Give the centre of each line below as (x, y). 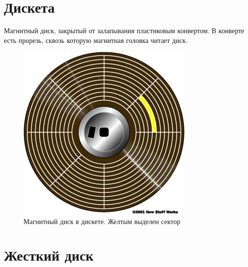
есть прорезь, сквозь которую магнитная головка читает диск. (96, 40)
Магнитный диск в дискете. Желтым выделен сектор (102, 221)
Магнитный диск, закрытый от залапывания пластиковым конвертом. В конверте (124, 31)
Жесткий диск (49, 255)
